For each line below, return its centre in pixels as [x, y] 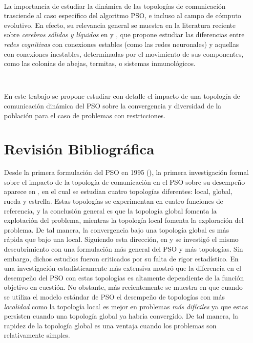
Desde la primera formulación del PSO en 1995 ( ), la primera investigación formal [126, 172]
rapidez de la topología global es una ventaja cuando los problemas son [110, 325]
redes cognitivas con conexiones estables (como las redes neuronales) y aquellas [122, 44]
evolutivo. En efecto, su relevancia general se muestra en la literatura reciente [120, 25]
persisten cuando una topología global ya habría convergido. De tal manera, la [121, 316]
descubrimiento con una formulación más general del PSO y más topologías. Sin [124, 249]
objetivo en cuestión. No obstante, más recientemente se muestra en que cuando [123, 287]
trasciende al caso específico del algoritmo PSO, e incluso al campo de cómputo [123, 15]
